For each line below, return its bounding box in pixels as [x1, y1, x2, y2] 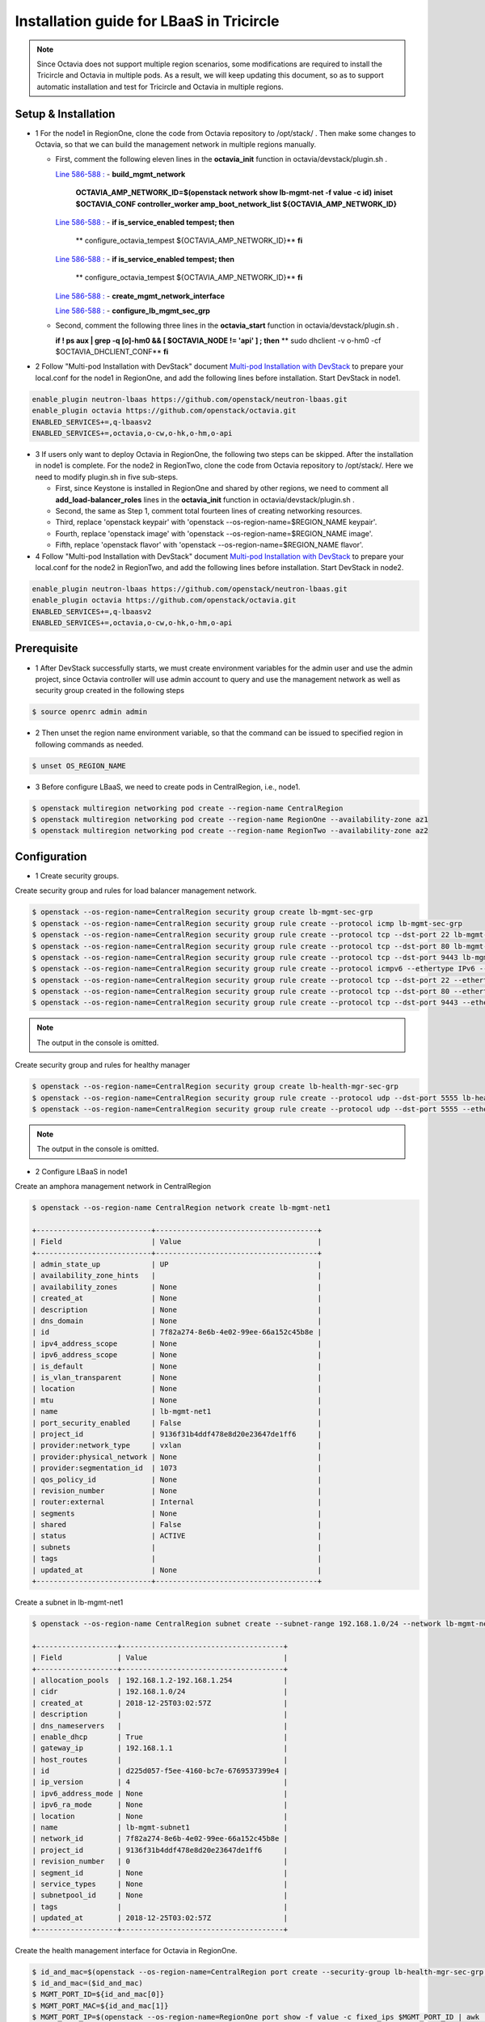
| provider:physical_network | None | [32, 1452, 323, 1462]
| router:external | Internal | [32, 1497, 323, 1507]
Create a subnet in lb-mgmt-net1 [15, 1597, 124, 1607]
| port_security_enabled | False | [32, 1418, 323, 1428]
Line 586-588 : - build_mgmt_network [55, 169, 186, 179]
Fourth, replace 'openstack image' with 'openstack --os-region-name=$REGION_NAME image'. [55, 528, 373, 538]
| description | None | [32, 1305, 323, 1314]
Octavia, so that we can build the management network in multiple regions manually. [35, 140, 317, 150]
